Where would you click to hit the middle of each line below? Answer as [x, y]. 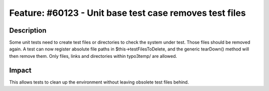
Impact [20, 70]
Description [28, 30]
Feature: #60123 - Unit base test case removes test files [128, 13]
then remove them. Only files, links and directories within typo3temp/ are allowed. [93, 56]
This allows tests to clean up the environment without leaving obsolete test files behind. [99, 82]
